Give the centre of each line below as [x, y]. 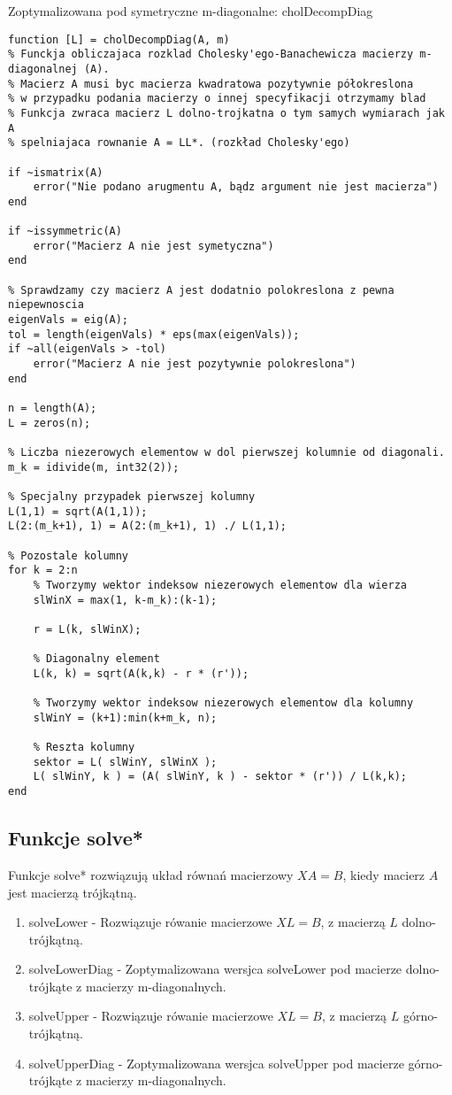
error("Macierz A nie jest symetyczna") [153, 246]
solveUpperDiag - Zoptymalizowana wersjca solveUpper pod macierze [216, 1063]
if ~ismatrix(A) [56, 172]
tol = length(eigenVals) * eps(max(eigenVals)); [154, 334]
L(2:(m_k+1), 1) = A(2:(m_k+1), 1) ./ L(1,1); [147, 526]
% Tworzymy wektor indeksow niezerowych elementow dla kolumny [223, 703]
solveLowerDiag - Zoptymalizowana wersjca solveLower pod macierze [215, 969]
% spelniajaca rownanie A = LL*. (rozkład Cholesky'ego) [179, 143]
